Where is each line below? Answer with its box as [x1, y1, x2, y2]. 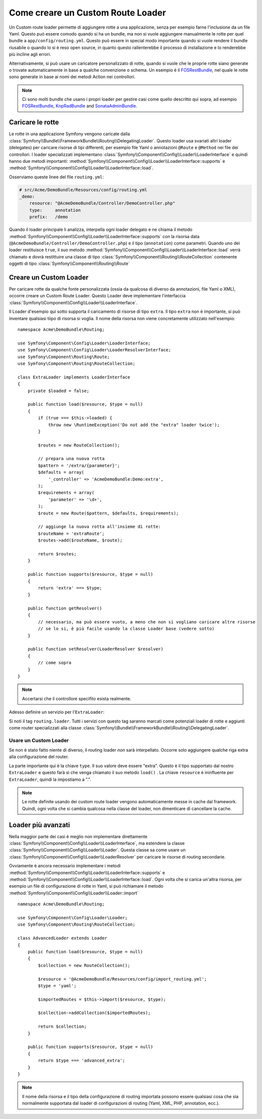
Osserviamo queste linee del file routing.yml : [9, 174, 104, 180]
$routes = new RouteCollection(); [38, 442, 120, 448]
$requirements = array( [38, 490, 95, 496]
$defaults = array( [38, 469, 84, 475]
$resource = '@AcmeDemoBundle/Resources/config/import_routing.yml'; [38, 976, 207, 981]
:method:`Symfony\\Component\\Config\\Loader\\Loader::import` [9, 890, 139, 896]
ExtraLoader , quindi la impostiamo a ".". [9, 776, 92, 782]
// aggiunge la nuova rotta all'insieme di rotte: [38, 524, 161, 530]
